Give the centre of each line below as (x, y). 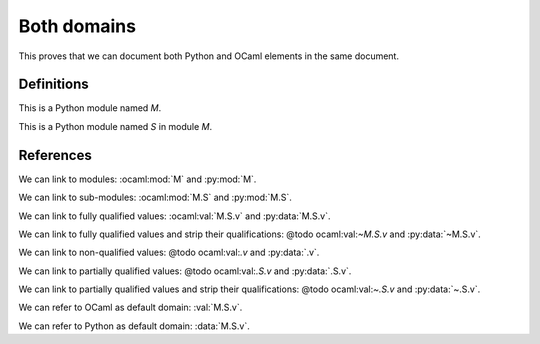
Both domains (77, 26)
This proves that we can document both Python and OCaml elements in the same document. (209, 56)
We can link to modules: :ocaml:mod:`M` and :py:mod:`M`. (137, 179)
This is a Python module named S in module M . (115, 126)
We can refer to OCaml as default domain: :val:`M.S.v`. (130, 307)
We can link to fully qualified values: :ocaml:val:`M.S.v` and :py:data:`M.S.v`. (174, 216)
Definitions (53, 84)
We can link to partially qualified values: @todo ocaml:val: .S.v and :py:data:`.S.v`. (185, 271)
